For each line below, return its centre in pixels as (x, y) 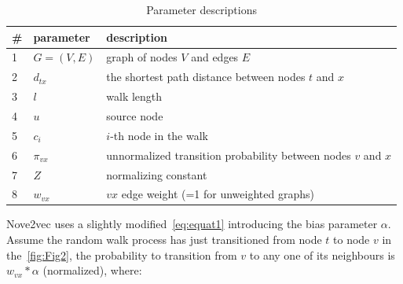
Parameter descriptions (201, 9)
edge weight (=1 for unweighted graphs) (218, 194)
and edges (215, 57)
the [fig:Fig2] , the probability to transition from (122, 254)
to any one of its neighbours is (322, 254)
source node (135, 115)
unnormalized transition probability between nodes (229, 155)
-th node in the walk (159, 135)
